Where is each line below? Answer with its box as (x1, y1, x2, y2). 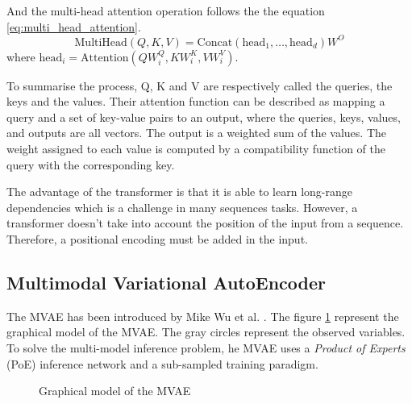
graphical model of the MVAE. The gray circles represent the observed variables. (6, 323, 406, 340)
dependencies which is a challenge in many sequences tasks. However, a (6, 198, 358, 215)
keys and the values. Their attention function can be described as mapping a (6, 93, 385, 110)
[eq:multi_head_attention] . (6, 18, 141, 35)
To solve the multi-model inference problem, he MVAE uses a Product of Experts (6, 339, 406, 356)
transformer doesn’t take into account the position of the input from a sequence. (6, 214, 404, 231)
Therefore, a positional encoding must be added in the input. (6, 231, 308, 248)
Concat (197, 36, 233, 48)
